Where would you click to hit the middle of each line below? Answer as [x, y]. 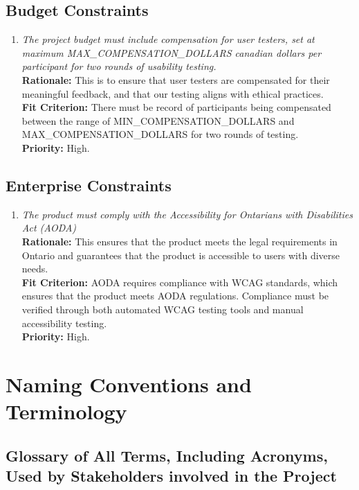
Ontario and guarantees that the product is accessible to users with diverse [181, 255]
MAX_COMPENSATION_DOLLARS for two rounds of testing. [160, 134]
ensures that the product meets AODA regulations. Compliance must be [175, 296]
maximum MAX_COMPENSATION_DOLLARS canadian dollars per [172, 52]
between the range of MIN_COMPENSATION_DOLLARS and [158, 120]
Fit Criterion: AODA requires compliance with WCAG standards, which [180, 282]
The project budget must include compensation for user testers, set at [168, 39]
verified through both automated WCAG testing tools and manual [163, 309]
